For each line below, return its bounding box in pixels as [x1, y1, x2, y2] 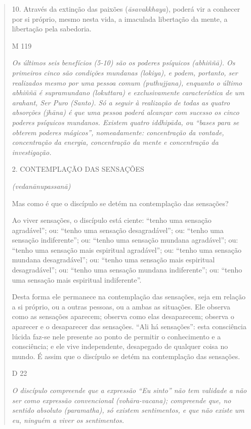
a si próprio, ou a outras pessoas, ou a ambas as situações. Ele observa [12, 301, 230, 311]
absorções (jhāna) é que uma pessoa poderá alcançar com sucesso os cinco [12, 107, 239, 118]
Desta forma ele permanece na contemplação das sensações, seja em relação [12, 291, 245, 302]
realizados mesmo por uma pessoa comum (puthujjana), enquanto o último [12, 77, 242, 88]
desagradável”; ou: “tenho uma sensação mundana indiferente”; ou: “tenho [12, 264, 242, 275]
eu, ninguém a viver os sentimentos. [12, 414, 124, 425]
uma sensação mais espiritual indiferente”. [12, 274, 142, 285]
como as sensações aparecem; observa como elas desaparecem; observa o [12, 311, 234, 322]
